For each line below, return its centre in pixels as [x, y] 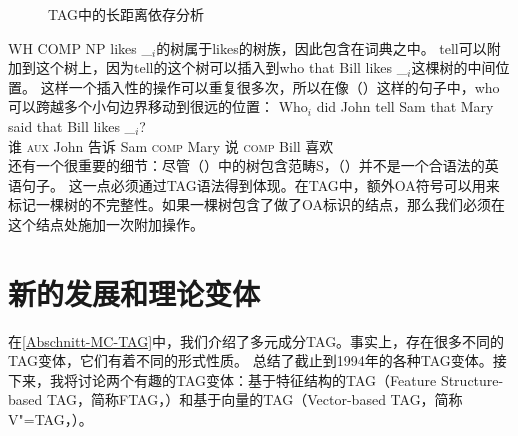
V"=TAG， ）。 [50, 419]
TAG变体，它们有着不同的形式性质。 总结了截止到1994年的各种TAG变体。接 [257, 360]
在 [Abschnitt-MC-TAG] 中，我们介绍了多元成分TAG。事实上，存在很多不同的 [256, 340]
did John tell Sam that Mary [405, 106]
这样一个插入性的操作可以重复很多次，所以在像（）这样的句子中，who [270, 86]
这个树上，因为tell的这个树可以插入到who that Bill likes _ [221, 67]
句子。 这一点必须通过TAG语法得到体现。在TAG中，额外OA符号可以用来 [260, 184]
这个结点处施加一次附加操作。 [106, 223]
